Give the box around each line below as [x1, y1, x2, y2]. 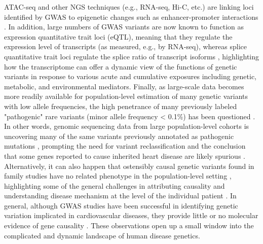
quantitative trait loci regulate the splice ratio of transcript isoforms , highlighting [4, 51, 259, 61]
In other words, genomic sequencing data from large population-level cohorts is [4, 121, 249, 131]
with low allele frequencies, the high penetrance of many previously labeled [4, 100, 237, 111]
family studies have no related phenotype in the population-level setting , [4, 170, 232, 181]
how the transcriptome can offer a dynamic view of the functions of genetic [4, 61, 237, 72]
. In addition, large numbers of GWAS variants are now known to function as [4, 21, 244, 32]
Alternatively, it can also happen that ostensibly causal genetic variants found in [4, 160, 254, 171]
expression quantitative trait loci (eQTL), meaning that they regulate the [4, 31, 233, 42]
